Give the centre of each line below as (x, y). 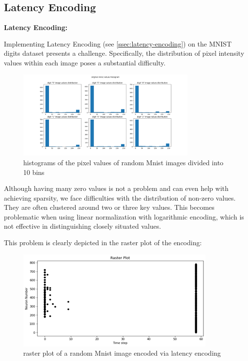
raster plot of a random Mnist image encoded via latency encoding (122, 353)
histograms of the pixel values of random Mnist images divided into (124, 162)
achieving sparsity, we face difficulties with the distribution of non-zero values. (120, 197)
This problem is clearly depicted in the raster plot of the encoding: (103, 243)
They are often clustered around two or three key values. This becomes (109, 207)
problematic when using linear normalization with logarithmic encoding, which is (124, 216)
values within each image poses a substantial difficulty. (85, 62)
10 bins (34, 172)
